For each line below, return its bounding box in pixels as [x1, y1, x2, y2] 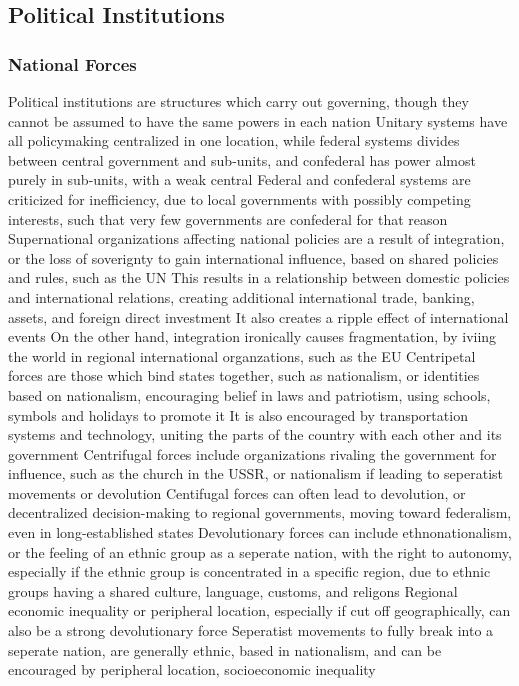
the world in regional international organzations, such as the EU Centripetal [8, 345, 476, 366]
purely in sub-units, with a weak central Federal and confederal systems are [8, 169, 471, 190]
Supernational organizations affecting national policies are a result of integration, [8, 228, 505, 249]
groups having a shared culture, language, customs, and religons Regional [8, 580, 458, 601]
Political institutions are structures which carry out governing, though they [8, 91, 469, 111]
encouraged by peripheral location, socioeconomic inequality [8, 659, 376, 680]
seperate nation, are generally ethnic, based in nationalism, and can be [8, 639, 442, 660]
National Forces [8, 51, 137, 76]
